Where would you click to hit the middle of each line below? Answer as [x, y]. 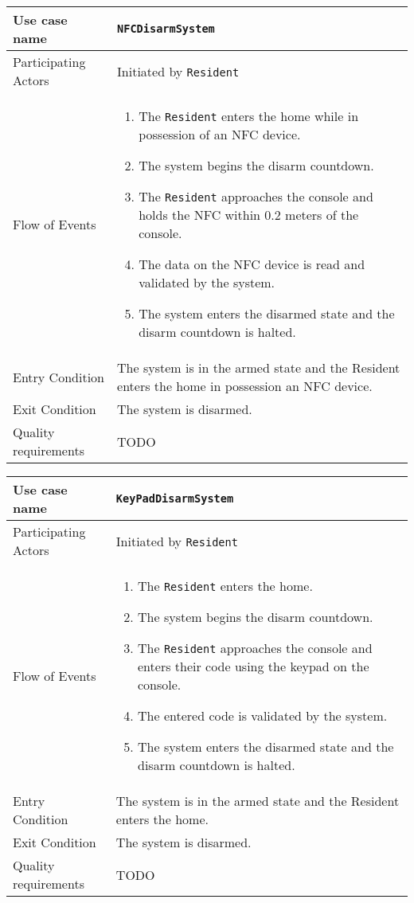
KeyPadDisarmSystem [175, 498]
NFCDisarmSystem [166, 29]
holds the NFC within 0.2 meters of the [249, 215]
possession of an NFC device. [220, 134]
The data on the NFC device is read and [252, 264]
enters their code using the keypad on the [254, 666]
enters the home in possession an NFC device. [245, 386]
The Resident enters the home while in [249, 116]
